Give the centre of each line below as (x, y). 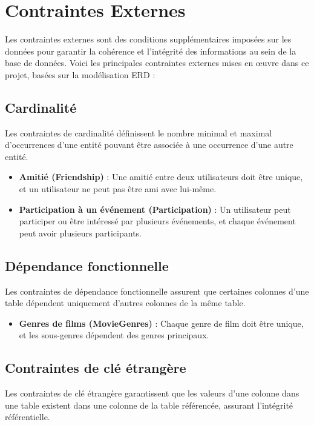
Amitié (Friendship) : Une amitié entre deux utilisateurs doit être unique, (161, 177)
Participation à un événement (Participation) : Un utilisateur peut (155, 209)
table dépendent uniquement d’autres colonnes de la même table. (125, 303)
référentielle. (28, 417)
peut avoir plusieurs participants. (80, 233)
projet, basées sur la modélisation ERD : (80, 74)
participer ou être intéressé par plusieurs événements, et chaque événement (157, 221)
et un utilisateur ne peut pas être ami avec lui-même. (118, 189)
